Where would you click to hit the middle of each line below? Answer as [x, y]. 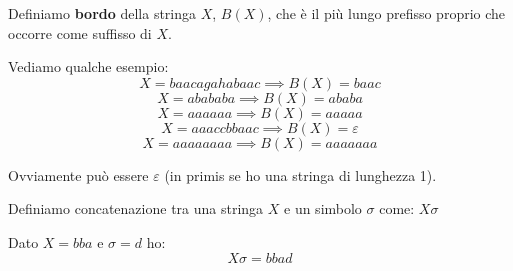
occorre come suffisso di [80, 32]
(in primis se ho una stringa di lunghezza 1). [300, 174]
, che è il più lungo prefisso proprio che [386, 13]
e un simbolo [323, 208]
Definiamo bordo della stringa [102, 13]
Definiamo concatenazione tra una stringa [136, 208]
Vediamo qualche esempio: [88, 66]
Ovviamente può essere [78, 174]
